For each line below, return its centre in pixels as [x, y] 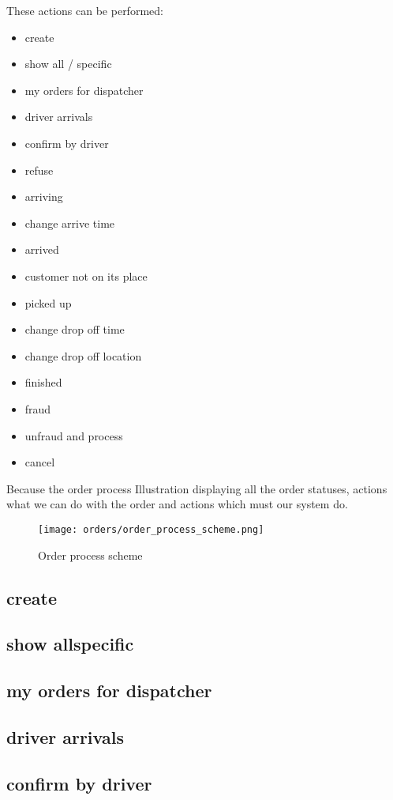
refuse [39, 170]
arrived [42, 249]
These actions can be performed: [85, 10]
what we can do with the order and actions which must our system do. [177, 504]
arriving [44, 196]
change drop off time [75, 329]
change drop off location [83, 355]
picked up [48, 302]
